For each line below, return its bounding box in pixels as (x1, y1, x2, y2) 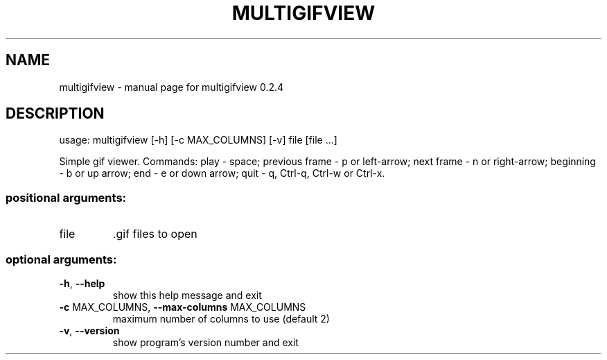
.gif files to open (112, 227, 197, 241)
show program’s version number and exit (112, 336, 299, 348)
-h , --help (59, 277, 105, 289)
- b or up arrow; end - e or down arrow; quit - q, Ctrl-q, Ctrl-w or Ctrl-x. (59, 167, 385, 180)
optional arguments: (6, 252, 117, 266)
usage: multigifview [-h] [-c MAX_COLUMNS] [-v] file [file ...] (59, 134, 337, 146)
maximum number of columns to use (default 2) (112, 312, 330, 325)
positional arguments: (6, 190, 127, 205)
